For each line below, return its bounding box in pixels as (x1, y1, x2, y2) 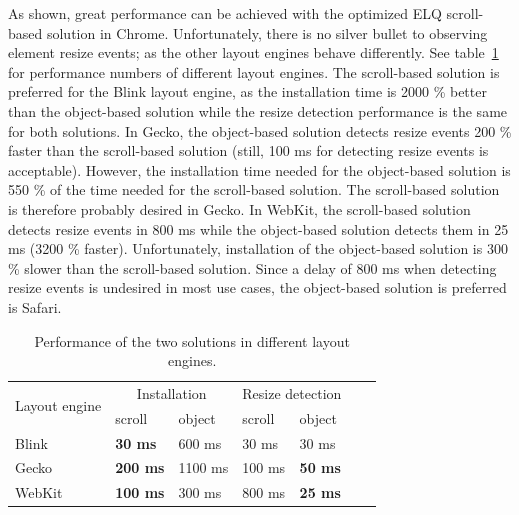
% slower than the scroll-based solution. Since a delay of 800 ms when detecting (8, 257, 497, 278)
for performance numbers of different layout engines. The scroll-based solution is (8, 61, 500, 82)
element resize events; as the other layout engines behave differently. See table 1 (8, 42, 499, 63)
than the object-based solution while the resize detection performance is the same (8, 100, 508, 121)
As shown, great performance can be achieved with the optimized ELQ (8, 3, 442, 23)
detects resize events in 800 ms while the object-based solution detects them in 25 (8, 218, 509, 239)
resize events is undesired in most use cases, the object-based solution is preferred (8, 277, 507, 298)
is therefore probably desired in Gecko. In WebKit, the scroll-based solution (8, 198, 471, 219)
